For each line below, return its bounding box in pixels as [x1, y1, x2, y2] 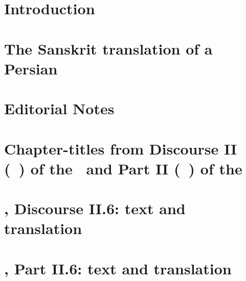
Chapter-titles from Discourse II [4, 138, 237, 159]
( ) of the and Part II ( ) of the [4, 158, 242, 178]
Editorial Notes [4, 98, 115, 119]
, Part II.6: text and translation [4, 258, 232, 278]
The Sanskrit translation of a [4, 38, 213, 59]
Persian [4, 58, 58, 79]
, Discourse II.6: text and [4, 198, 186, 219]
